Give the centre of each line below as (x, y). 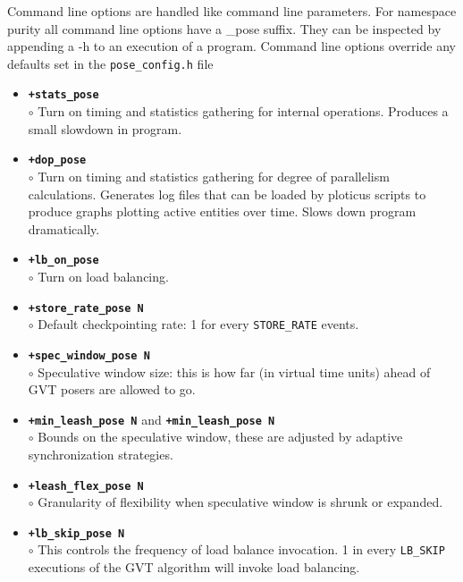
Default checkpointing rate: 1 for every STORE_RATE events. (198, 324)
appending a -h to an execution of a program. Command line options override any (231, 46)
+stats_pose (63, 95)
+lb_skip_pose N (76, 533)
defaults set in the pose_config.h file (110, 63)
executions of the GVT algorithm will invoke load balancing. (194, 567)
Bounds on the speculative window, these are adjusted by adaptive (220, 437)
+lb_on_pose (63, 261)
